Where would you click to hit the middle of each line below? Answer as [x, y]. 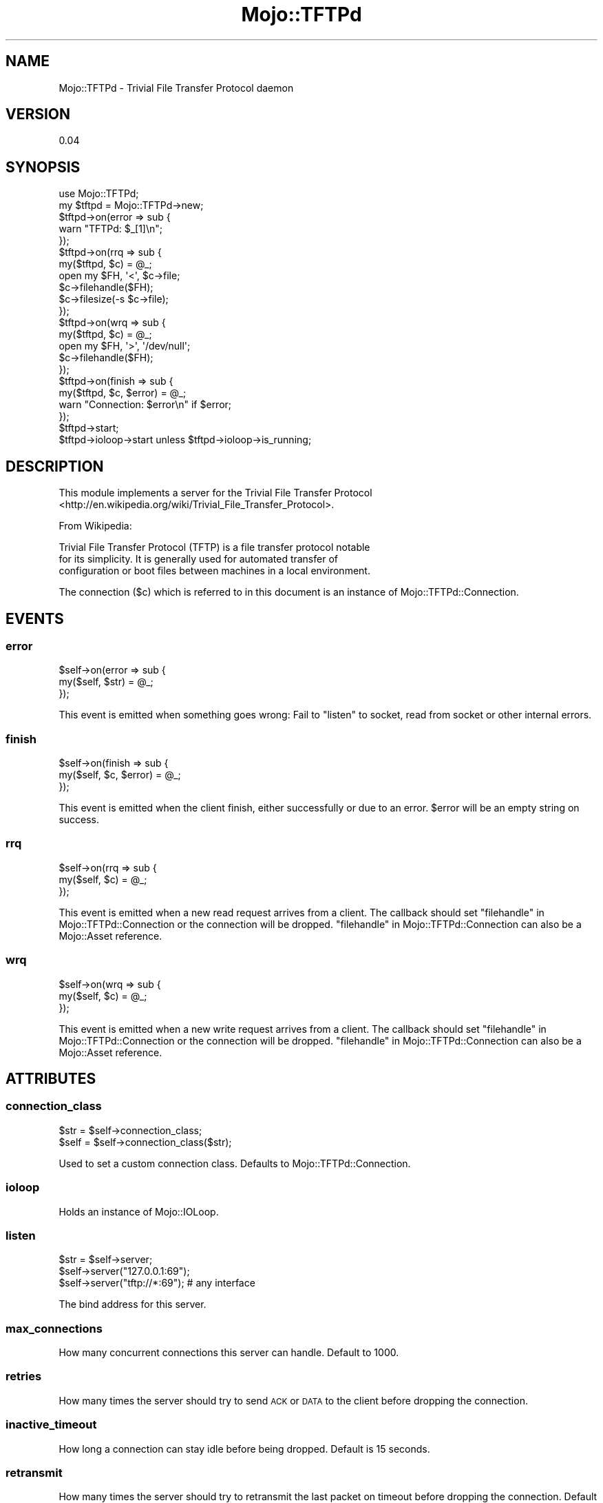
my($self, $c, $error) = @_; [120, 775]
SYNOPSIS [43, 167]
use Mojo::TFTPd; [99, 194]
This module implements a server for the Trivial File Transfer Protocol [215, 493]
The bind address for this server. [133, 1304]
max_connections [54, 1328]
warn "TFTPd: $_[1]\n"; [111, 229]
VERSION [38, 114]
